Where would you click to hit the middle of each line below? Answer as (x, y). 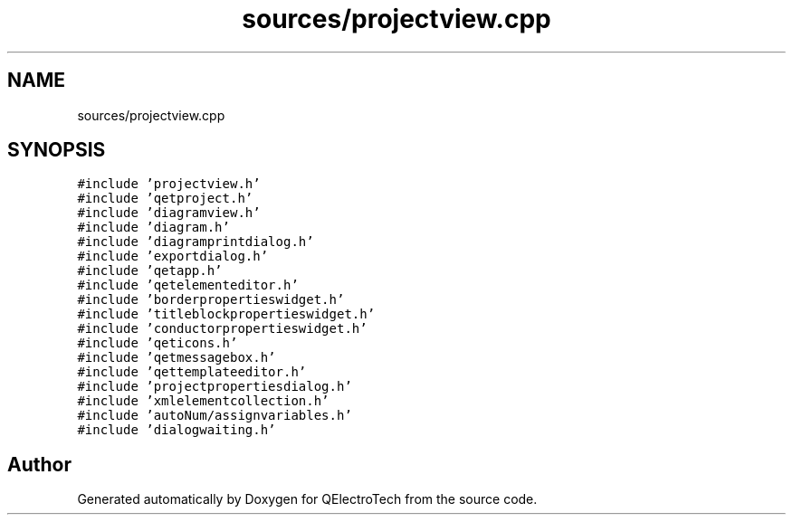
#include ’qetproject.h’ (165, 199)
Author (39, 464)
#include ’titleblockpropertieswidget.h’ (226, 314)
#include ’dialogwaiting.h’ (177, 430)
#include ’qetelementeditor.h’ (188, 285)
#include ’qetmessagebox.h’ (177, 358)
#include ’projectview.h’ (169, 184)
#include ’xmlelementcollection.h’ (203, 401)
